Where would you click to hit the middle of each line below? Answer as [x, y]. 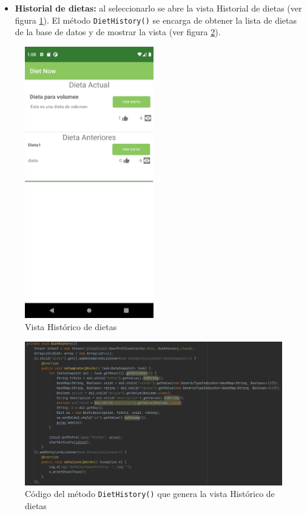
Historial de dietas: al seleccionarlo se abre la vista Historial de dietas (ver [158, 8]
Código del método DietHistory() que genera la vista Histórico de [150, 494]
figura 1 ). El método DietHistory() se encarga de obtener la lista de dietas [156, 20]
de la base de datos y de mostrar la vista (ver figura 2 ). [118, 32]
